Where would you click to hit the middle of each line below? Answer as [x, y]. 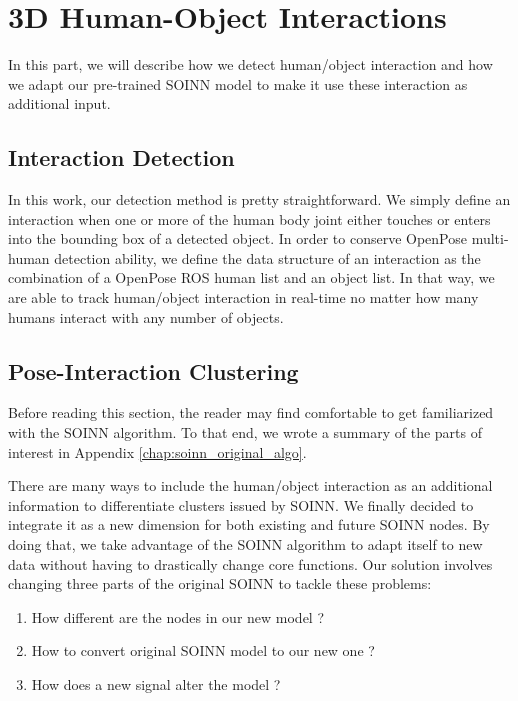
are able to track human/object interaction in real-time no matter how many [243, 297]
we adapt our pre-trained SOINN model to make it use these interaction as [238, 83]
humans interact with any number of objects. [146, 316]
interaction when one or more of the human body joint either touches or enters [249, 218]
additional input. [59, 103]
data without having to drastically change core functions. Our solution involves [250, 563]
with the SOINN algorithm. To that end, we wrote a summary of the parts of [245, 432]
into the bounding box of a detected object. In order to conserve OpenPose [237, 238]
